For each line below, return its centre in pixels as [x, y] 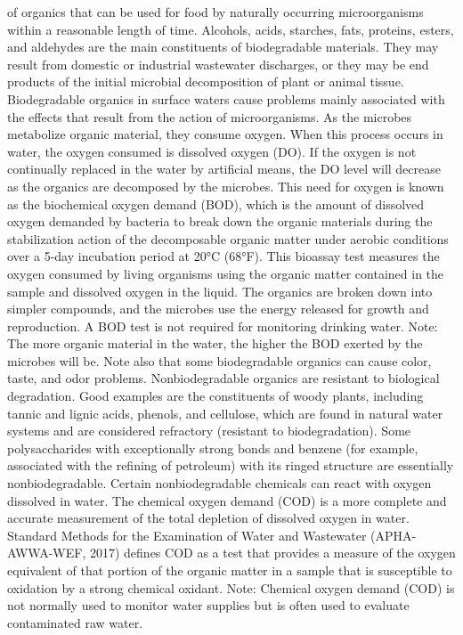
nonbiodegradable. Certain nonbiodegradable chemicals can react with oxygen [219, 483]
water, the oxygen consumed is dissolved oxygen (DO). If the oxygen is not [212, 151]
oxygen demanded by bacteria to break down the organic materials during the [220, 221]
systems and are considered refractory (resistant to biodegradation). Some [209, 431]
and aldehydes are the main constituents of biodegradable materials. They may [223, 47]
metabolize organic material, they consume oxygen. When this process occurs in [225, 134]
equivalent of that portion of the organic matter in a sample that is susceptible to [230, 570]
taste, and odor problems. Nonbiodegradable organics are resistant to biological [223, 378]
